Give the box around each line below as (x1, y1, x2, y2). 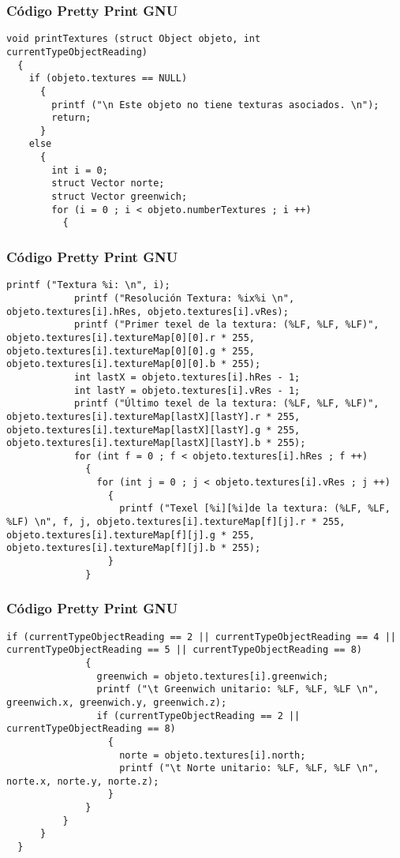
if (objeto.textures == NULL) (28, 73, 188, 84)
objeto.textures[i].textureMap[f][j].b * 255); (6, 542, 261, 554)
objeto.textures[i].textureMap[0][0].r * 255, (6, 332, 255, 343)
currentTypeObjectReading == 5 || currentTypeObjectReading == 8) (6, 644, 363, 656)
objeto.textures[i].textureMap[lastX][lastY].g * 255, (6, 424, 301, 436)
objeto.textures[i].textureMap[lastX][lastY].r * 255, (6, 410, 301, 422)
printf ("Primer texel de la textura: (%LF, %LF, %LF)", (73, 319, 379, 331)
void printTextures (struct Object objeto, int (6, 33, 261, 45)
